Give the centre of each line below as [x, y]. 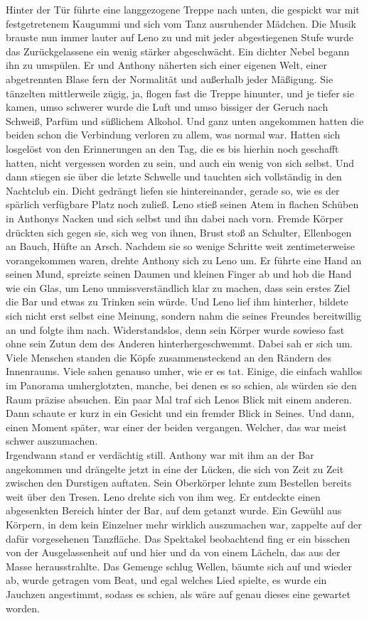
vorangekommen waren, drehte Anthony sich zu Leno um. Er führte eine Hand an [184, 260]
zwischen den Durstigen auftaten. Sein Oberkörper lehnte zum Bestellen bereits [179, 483]
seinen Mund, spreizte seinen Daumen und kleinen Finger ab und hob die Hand [179, 274]
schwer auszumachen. [52, 441]
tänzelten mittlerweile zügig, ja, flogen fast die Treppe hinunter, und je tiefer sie [180, 93]
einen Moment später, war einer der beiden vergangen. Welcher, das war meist [176, 427]
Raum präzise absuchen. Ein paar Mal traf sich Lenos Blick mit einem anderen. [179, 399]
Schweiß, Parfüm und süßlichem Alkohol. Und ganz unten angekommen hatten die [185, 120]
